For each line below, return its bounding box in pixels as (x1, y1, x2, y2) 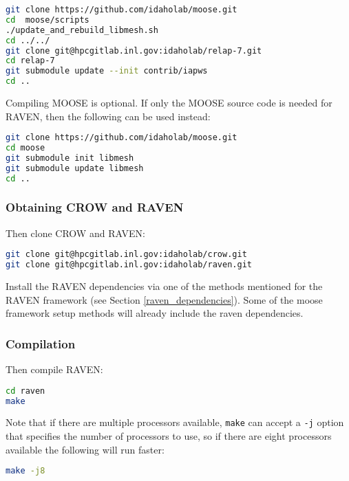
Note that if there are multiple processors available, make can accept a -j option (6, 415, 344, 429)
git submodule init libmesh (6, 153, 134, 163)
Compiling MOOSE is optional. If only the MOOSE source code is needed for (6, 96, 332, 109)
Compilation (6, 335, 76, 352)
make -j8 (6, 466, 45, 476)
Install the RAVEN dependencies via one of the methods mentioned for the (6, 279, 323, 293)
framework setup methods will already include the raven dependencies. (6, 306, 304, 320)
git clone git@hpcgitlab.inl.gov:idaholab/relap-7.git (6, 45, 262, 56)
